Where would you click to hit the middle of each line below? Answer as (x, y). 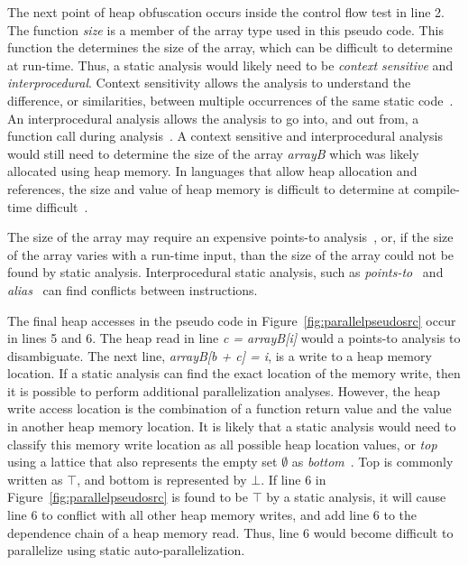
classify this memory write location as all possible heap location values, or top (222, 444)
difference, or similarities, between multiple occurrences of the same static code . (230, 100)
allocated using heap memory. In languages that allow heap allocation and (212, 171)
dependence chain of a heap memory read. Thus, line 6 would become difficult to (230, 532)
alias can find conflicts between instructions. (133, 289)
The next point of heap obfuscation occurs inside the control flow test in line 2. (226, 12)
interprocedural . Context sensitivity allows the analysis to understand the (209, 83)
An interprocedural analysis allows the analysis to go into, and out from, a (213, 118)
